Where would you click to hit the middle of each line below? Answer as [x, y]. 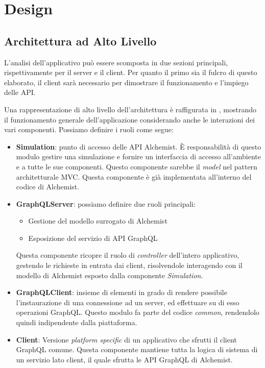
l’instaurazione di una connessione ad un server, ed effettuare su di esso [128, 302]
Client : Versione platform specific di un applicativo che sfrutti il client [126, 339]
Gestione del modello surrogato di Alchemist [98, 221]
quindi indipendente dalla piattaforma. [77, 322]
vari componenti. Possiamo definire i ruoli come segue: [89, 129]
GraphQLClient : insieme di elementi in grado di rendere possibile [122, 292]
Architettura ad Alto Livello [80, 41]
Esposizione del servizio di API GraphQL [93, 238]
